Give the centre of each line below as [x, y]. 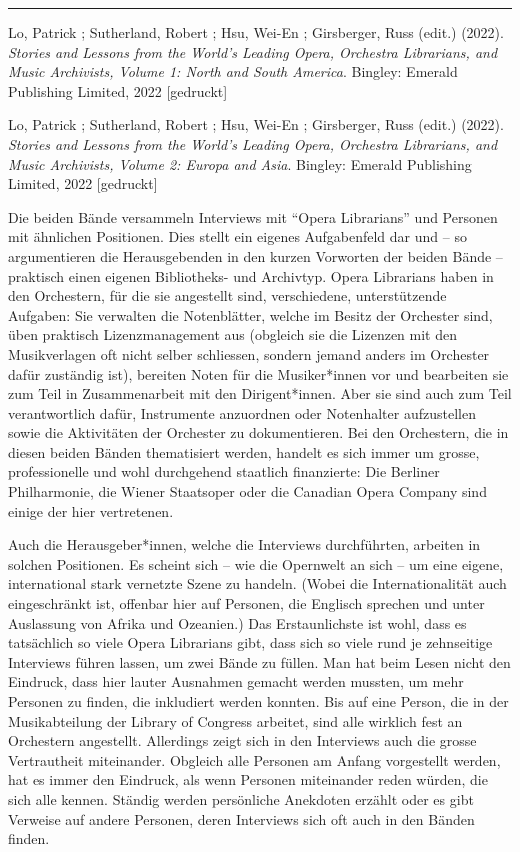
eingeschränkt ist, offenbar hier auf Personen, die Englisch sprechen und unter [246, 603]
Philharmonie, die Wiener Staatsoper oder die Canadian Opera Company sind [247, 491]
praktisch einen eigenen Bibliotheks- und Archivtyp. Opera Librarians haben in [251, 275]
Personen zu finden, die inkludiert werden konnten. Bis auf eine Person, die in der [258, 701]
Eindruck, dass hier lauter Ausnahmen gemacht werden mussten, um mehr [236, 681]
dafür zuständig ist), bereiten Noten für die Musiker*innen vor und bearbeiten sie [258, 373]
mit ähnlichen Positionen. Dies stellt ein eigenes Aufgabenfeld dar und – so [237, 236]
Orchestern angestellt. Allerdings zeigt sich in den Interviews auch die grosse [242, 740]
